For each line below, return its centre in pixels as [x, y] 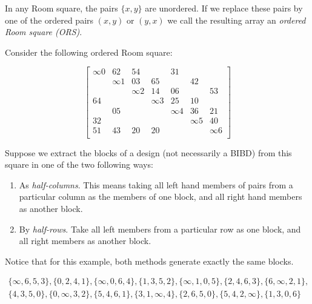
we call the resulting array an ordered [237, 20]
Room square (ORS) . [44, 32]
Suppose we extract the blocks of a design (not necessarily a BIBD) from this [148, 152]
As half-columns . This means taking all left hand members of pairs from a [156, 184]
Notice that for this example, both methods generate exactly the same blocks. [149, 261]
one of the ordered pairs [49, 20]
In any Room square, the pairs [61, 8]
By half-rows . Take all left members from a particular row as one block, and [160, 229]
